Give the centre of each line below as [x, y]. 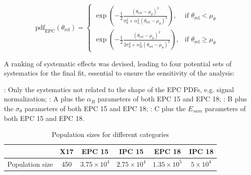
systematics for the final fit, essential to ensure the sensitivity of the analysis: [119, 73]
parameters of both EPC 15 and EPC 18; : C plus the [105, 108]
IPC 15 [131, 151]
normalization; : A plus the [44, 99]
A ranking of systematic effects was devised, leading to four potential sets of [118, 63]
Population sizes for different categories [111, 134]
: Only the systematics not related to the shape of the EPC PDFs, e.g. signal [119, 89]
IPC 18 [201, 151]
